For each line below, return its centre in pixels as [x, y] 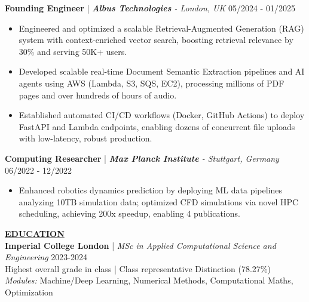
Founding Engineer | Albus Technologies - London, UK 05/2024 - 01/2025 [150, 8]
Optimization [29, 292]
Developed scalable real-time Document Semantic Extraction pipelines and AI [162, 71]
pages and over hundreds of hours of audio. [98, 95]
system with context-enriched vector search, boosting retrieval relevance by [156, 40]
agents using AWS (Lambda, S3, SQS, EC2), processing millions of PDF [152, 83]
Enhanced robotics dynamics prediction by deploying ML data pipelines [150, 190]
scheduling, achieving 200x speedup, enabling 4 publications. [129, 213]
